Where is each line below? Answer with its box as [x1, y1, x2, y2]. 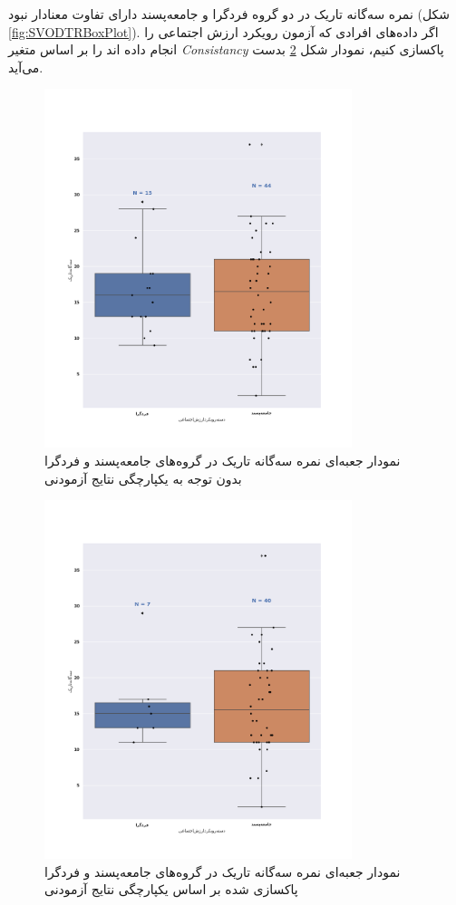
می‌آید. [8, 57, 44, 76]
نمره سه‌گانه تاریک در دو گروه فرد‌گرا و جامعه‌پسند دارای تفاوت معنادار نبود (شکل [8, 5, 451, 23]
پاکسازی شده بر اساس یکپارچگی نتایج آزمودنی [44, 880, 298, 899]
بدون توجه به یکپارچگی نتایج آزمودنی [44, 468, 242, 487]
